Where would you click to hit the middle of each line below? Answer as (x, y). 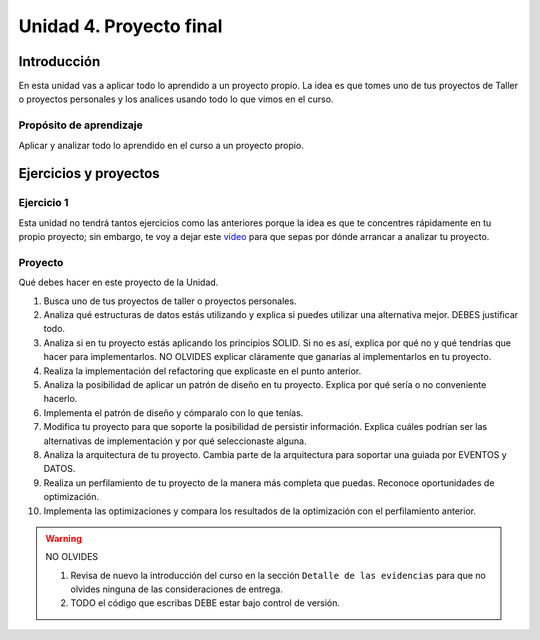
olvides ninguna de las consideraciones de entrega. (177, 589)
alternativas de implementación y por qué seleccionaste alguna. (175, 441)
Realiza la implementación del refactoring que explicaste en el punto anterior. (202, 371)
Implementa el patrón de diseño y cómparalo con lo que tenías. (173, 412)
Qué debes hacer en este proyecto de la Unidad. (118, 282)
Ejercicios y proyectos (89, 173)
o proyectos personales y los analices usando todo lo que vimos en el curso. (176, 99)
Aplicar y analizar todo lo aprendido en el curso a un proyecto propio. (161, 145)
